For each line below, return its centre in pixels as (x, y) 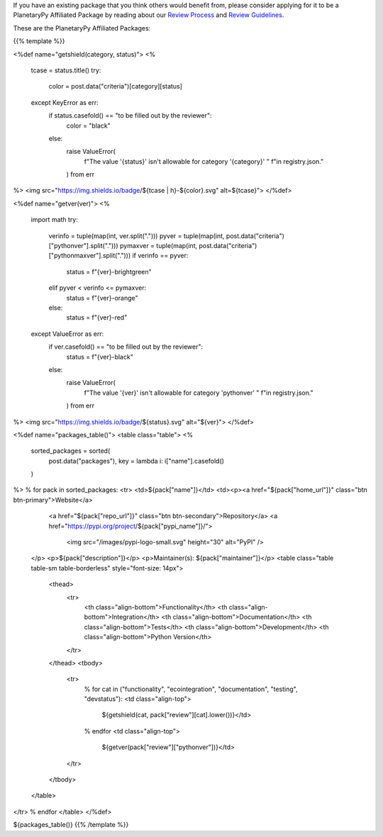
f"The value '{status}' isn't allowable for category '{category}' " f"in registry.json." (204, 161)
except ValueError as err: (67, 334)
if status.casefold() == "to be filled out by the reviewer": (130, 116)
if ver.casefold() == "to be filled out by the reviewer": (126, 347)
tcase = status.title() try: (66, 70)
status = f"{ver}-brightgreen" (109, 271)
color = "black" (89, 125)
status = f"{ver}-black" (100, 356)
